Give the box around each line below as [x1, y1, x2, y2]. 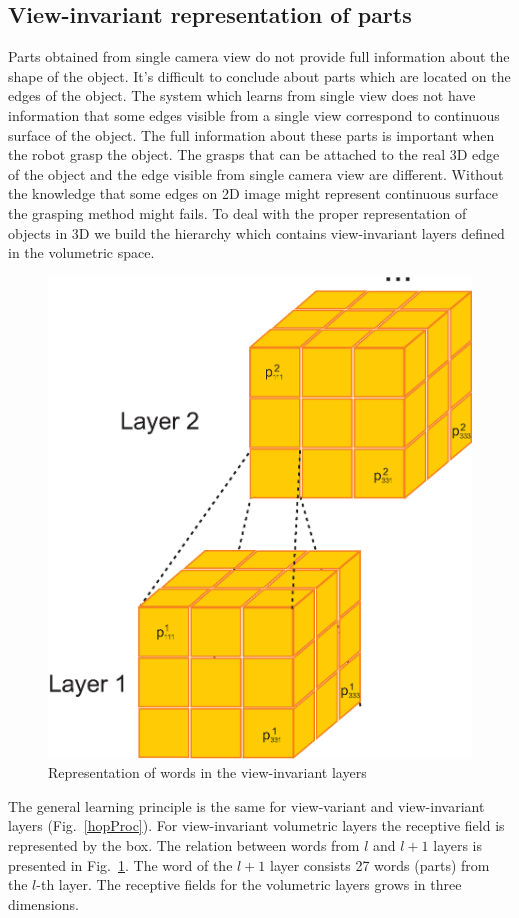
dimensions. [8, 893, 79, 914]
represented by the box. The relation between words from [8, 834, 360, 855]
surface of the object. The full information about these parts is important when [8, 124, 495, 145]
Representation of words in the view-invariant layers [48, 762, 367, 783]
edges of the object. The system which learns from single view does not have [8, 85, 476, 106]
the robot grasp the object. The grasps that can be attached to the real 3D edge [8, 144, 500, 165]
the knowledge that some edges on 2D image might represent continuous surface [8, 183, 498, 204]
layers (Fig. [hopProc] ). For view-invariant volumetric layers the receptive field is [8, 815, 505, 836]
